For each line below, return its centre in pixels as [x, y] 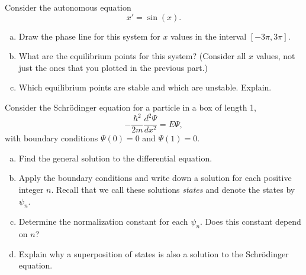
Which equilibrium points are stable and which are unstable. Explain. [145, 87]
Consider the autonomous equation [68, 7]
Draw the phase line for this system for [89, 36]
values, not [276, 56]
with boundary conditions [51, 138]
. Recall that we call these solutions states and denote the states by [173, 189]
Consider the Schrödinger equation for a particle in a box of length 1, [131, 107]
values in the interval [209, 36]
